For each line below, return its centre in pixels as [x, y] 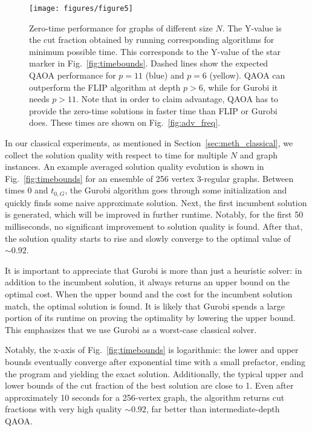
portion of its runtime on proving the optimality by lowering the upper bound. [150, 318]
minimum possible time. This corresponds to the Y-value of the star [155, 51]
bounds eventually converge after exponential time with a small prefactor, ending [155, 361]
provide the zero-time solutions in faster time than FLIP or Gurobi [153, 110]
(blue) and [165, 75]
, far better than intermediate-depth [213, 409]
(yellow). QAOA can [247, 75]
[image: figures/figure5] [81, 8]
